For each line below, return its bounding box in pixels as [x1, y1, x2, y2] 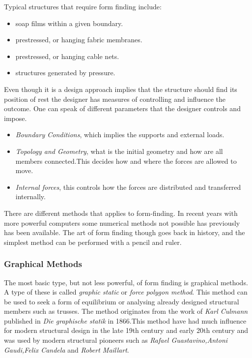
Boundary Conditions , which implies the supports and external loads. [15, 129, 224, 140]
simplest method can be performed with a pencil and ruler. [4, 237, 182, 247]
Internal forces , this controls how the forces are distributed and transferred [15, 181, 241, 192]
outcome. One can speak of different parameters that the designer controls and [4, 103, 241, 114]
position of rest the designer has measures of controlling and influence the [4, 93, 225, 104]
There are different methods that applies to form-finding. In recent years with [4, 208, 238, 218]
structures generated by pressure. [15, 67, 115, 78]
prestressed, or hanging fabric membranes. [15, 34, 142, 45]
